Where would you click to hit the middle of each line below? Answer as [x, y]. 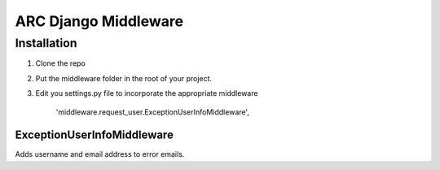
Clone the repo [60, 63]
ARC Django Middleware [99, 21]
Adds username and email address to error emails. [100, 154]
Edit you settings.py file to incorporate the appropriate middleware [147, 93]
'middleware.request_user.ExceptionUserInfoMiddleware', [153, 112]
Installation [46, 43]
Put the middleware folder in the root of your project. [123, 78]
